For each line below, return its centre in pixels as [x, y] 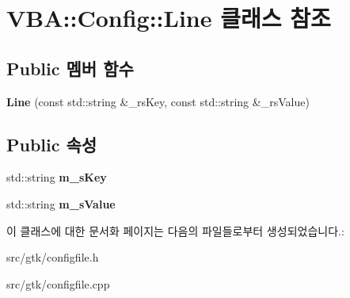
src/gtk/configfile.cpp [58, 283]
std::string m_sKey [57, 177]
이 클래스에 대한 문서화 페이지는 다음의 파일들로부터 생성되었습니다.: [175, 230]
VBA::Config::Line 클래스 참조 [169, 18]
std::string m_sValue [61, 203]
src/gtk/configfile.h [53, 257]
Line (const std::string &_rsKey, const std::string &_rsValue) [158, 101]
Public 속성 [52, 144]
